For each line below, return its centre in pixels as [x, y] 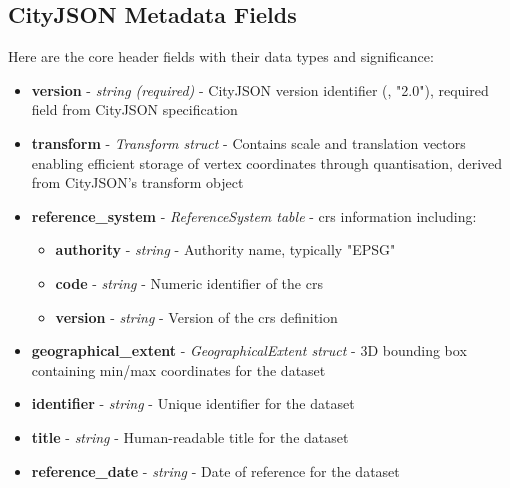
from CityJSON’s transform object [137, 182]
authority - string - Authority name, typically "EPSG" [225, 249]
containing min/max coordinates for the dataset [178, 369]
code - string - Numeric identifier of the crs [189, 282]
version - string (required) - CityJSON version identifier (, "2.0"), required [260, 89]
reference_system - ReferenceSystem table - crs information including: [254, 215]
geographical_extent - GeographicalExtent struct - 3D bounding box [249, 350]
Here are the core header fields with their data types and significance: [221, 56]
